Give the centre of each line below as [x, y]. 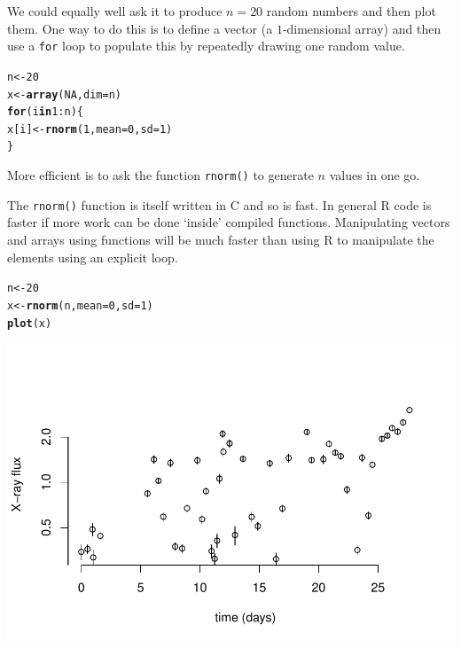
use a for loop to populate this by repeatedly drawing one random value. [206, 46]
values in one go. [375, 175]
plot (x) [30, 323]
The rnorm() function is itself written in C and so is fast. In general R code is [219, 204]
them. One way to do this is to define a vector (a [140, 28]
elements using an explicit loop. [93, 257]
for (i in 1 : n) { [45, 112]
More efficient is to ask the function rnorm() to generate [160, 175]
